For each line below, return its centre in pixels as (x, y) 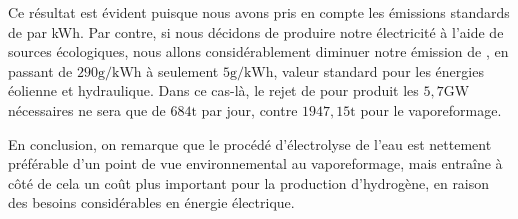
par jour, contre (249, 109)
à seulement (182, 70)
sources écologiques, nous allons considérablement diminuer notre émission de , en (258, 51)
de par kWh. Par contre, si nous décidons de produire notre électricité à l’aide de (256, 31)
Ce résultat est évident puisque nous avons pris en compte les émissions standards (259, 12)
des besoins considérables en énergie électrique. (151, 202)
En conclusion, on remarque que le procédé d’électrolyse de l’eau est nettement (250, 143)
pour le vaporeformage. (431, 109)
